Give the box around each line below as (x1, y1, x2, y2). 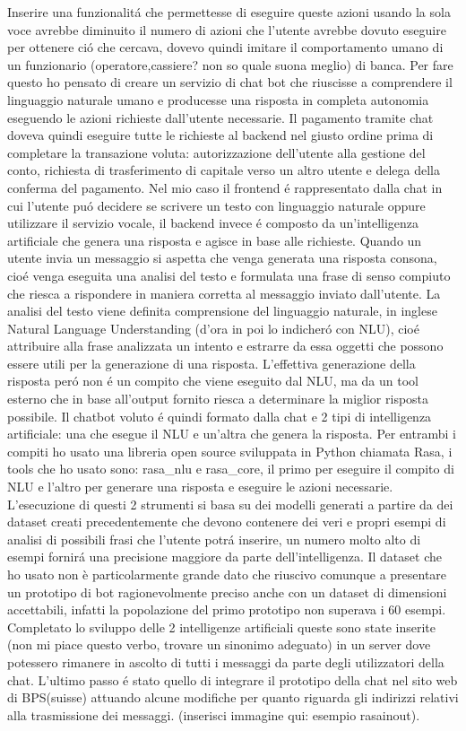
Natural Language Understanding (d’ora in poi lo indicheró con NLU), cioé (7, 318, 419, 337)
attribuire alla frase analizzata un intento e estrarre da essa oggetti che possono (7, 336, 444, 355)
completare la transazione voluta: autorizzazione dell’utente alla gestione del (7, 143, 426, 161)
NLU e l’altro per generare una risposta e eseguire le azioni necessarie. (7, 477, 393, 496)
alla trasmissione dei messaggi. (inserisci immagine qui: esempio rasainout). (7, 705, 420, 724)
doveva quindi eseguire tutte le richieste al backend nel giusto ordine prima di (7, 126, 434, 144)
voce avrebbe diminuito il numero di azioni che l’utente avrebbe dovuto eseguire (7, 20, 446, 39)
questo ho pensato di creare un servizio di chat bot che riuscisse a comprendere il (7, 73, 453, 91)
